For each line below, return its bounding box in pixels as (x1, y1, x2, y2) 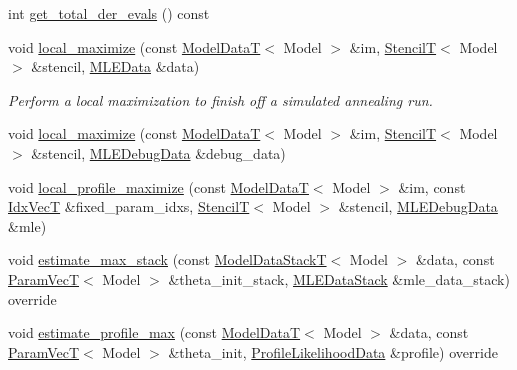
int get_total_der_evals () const (8, 3, 210, 23)
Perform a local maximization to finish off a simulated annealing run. (8, 89, 433, 110)
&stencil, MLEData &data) (31, 56, 200, 77)
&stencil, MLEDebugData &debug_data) (31, 142, 286, 163)
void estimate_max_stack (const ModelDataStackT (8, 249, 327, 270)
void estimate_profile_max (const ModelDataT (8, 322, 301, 343)
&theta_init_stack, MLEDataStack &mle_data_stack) (168, 268, 510, 289)
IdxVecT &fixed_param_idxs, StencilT (8, 196, 250, 217)
